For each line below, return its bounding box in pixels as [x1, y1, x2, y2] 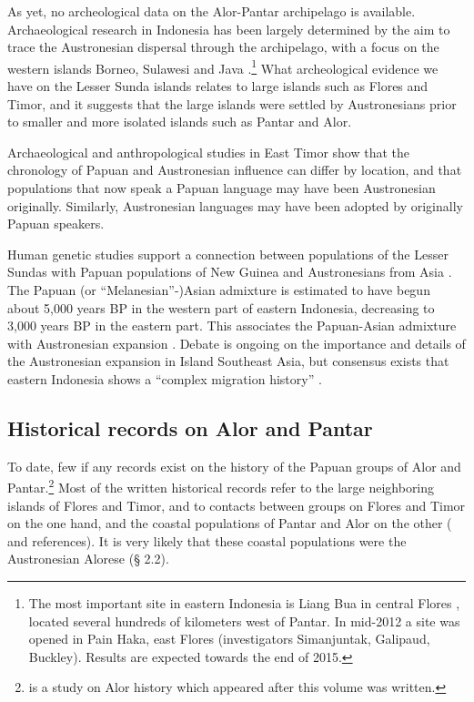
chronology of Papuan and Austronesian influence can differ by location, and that [7, 160, 462, 179]
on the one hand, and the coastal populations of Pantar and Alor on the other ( [7, 514, 452, 533]
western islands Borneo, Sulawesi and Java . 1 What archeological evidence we [7, 56, 439, 77]
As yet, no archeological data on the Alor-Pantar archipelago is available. [7, 2, 416, 20]
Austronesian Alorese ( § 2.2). [7, 549, 169, 568]
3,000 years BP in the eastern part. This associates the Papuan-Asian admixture [7, 316, 457, 335]
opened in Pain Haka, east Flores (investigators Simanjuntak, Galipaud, [28, 629, 430, 648]
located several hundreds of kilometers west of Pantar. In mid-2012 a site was [28, 611, 460, 630]
